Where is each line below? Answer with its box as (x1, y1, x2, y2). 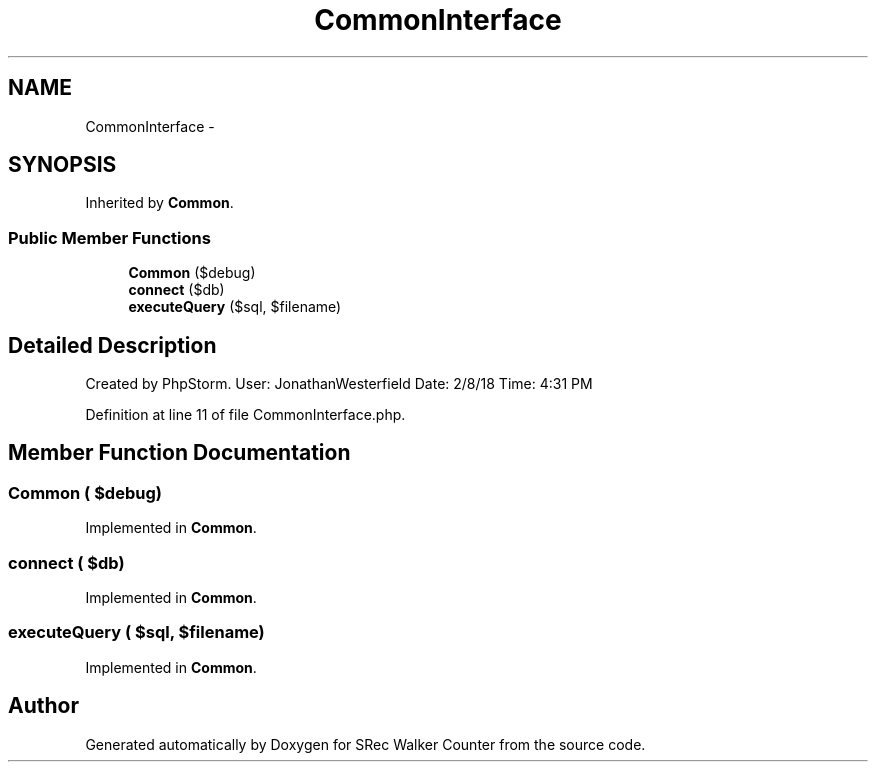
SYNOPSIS (8, 152, 117, 178)
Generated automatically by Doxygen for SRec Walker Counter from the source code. (85, 735, 646, 753)
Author (8, 693, 79, 719)
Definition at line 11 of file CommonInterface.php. (85, 406, 406, 424)
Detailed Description (8, 332, 217, 358)
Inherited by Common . (85, 194, 234, 212)
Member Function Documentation (8, 440, 351, 466)
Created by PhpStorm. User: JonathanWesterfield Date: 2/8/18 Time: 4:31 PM (85, 375, 593, 393)
